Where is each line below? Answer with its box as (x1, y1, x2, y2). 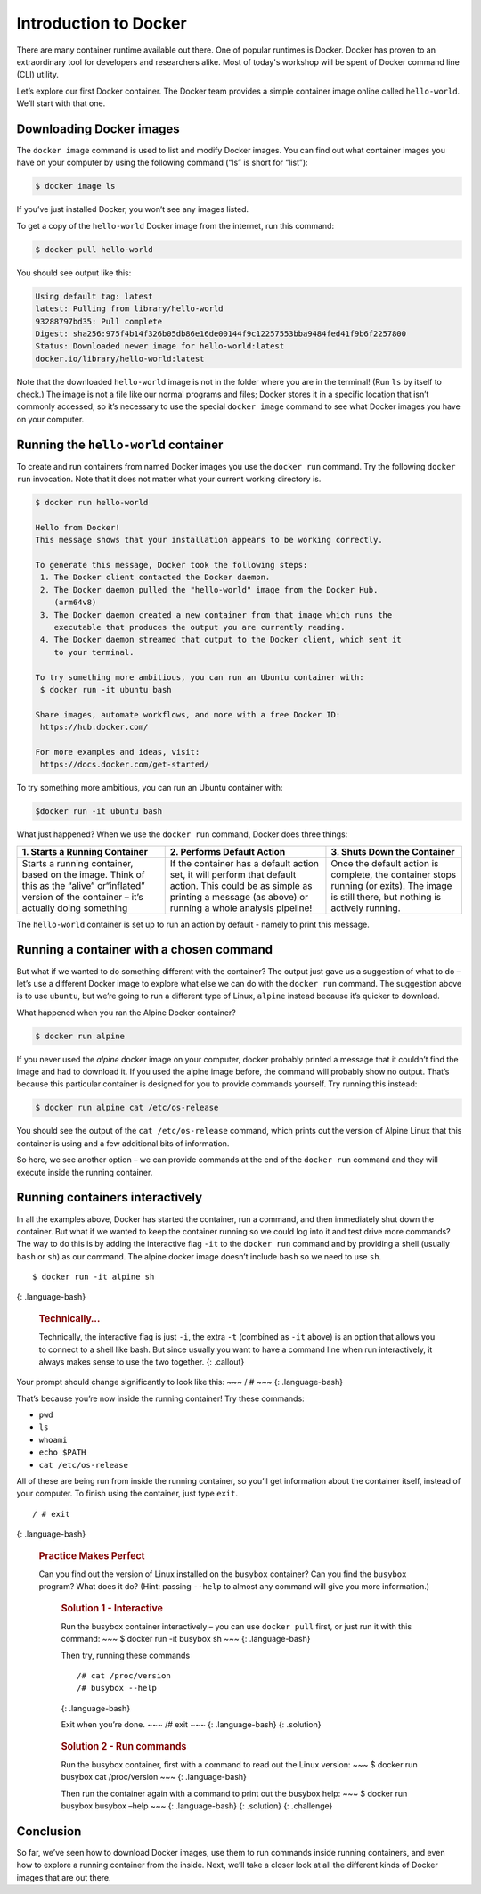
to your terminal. (53, 647, 135, 657)
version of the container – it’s (21, 890, 143, 903)
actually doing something (21, 901, 128, 914)
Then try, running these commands (61, 1650, 191, 1660)
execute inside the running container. (16, 1167, 153, 1177)
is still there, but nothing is (330, 890, 441, 903)
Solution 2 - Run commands (61, 1740, 187, 1752)
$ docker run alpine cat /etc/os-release (35, 1103, 219, 1113)
